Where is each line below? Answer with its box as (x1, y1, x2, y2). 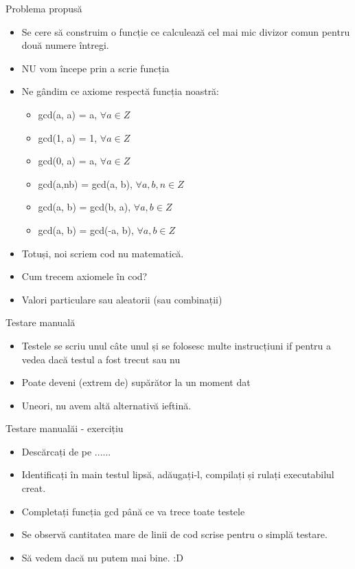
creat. (21, 481, 46, 495)
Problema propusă (5, 1, 82, 15)
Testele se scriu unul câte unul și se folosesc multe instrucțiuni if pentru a (21, 338, 332, 352)
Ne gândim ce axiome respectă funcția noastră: (21, 84, 220, 98)
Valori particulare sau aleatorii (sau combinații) (21, 292, 222, 306)
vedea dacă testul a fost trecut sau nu (21, 352, 181, 366)
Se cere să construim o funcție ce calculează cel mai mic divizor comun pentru (21, 24, 350, 39)
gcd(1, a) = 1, (38, 130, 98, 144)
